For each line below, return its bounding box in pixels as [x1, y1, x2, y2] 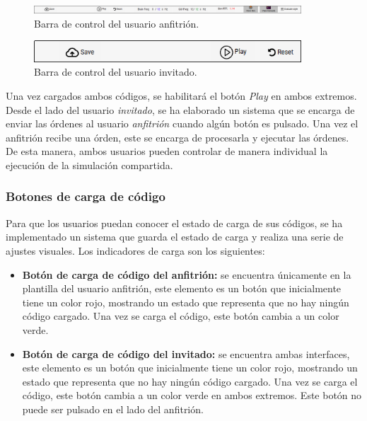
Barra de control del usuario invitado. [34, 64, 197, 79]
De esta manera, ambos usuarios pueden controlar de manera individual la [6, 144, 328, 158]
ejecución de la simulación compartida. [6, 157, 173, 172]
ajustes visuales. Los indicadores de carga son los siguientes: [6, 243, 265, 258]
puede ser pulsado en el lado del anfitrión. [22, 401, 204, 416]
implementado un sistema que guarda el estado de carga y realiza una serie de [6, 229, 344, 244]
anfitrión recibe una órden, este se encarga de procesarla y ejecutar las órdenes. [6, 129, 349, 144]
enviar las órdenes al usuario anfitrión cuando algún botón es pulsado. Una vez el [6, 116, 359, 131]
